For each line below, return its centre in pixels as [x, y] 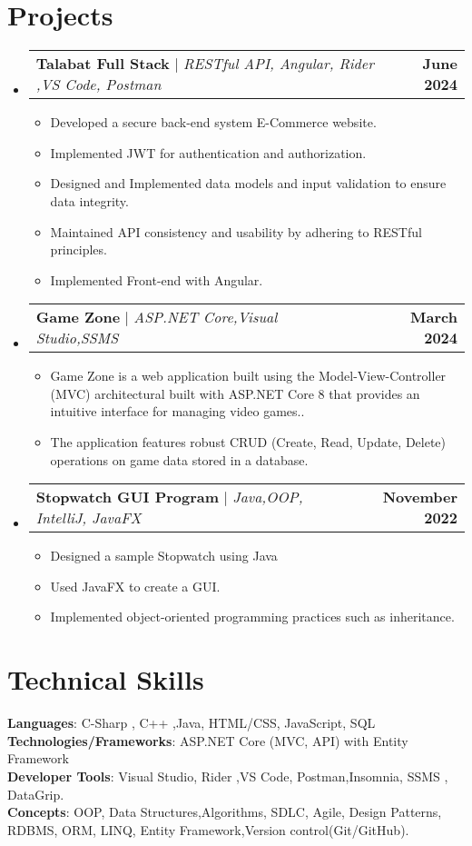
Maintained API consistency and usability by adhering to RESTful [236, 231]
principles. [79, 249]
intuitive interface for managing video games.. [177, 411]
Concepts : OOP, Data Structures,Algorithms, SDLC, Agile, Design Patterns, [225, 812]
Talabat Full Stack [103, 64]
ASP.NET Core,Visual [206, 317]
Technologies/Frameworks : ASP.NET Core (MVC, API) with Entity [208, 740]
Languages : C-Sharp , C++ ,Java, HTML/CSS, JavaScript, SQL [192, 723]
